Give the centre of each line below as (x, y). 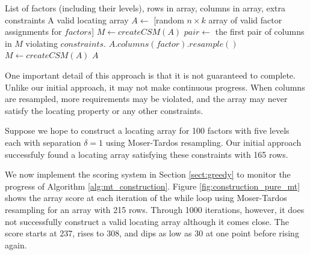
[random (169, 19)
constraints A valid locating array (67, 19)
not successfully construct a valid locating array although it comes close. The (147, 221)
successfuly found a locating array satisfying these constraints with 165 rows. (147, 154)
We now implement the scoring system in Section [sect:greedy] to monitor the (148, 174)
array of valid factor (245, 19)
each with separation (43, 142)
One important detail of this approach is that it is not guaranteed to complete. (150, 75)
